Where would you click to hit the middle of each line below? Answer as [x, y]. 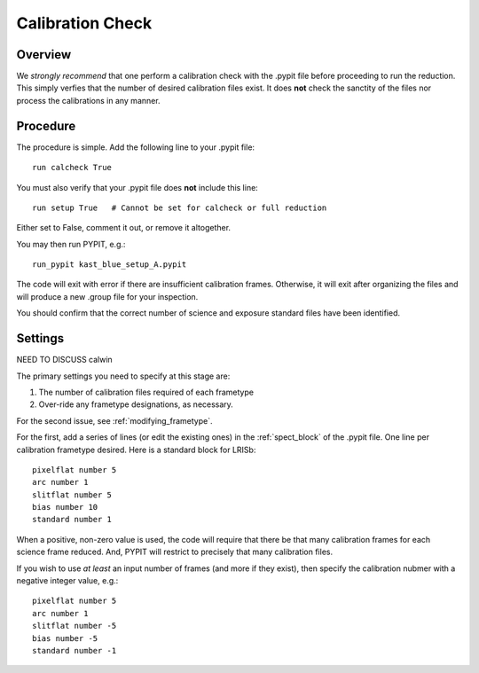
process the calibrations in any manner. [88, 100]
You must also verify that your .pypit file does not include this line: [137, 187]
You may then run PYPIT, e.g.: [71, 244]
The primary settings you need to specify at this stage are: [123, 376]
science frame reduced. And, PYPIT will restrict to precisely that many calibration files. [174, 552]
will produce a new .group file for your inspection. [107, 296]
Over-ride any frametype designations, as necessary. [136, 404]
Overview [44, 55]
